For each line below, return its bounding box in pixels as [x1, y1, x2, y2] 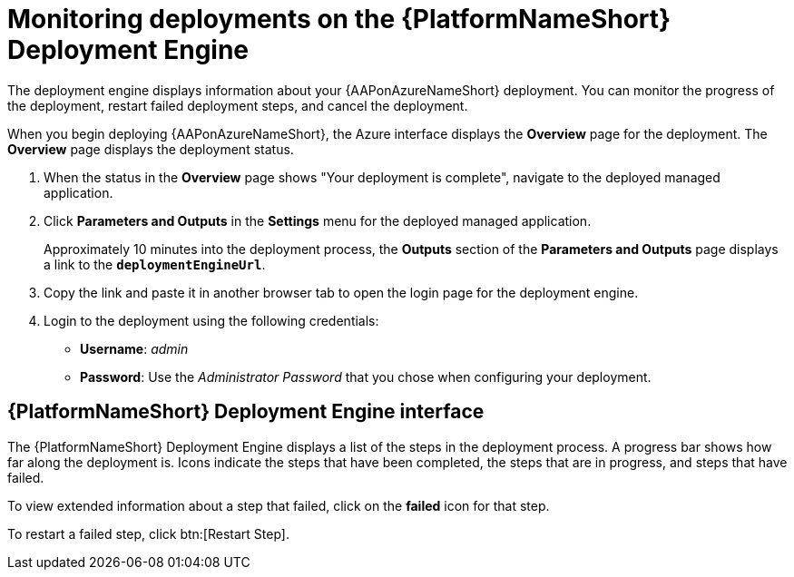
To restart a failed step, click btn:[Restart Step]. [7, 525, 289, 542]
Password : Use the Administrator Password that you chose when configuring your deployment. [80, 368, 652, 385]
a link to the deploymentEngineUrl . [44, 256, 266, 272]
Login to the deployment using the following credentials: [44, 312, 379, 328]
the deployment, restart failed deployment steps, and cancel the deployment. [7, 97, 468, 113]
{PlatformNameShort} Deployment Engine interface [7, 400, 485, 424]
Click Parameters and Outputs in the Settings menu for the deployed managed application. [44, 212, 592, 229]
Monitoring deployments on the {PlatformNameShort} [7, 4, 671, 34]
